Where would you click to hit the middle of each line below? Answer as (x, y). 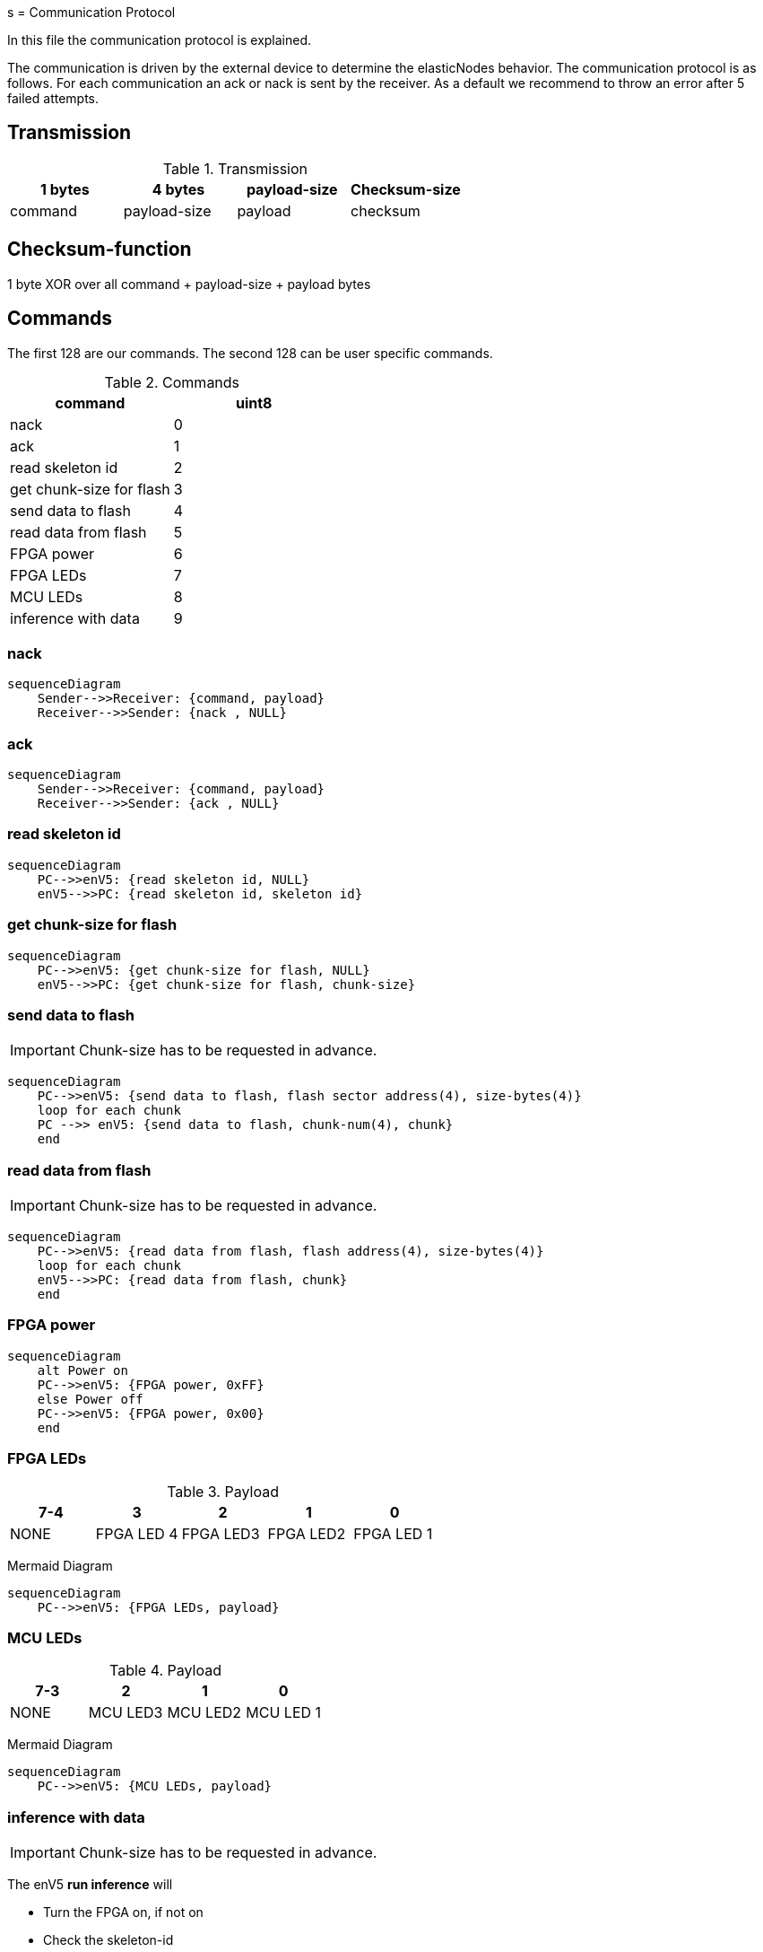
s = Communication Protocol (91, 12)
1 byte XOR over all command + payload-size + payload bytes (189, 284)
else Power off (90, 1399)
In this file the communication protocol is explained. (160, 40)
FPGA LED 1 (393, 1533)
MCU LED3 (126, 1713)
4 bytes (178, 189)
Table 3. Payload (223, 1491)
